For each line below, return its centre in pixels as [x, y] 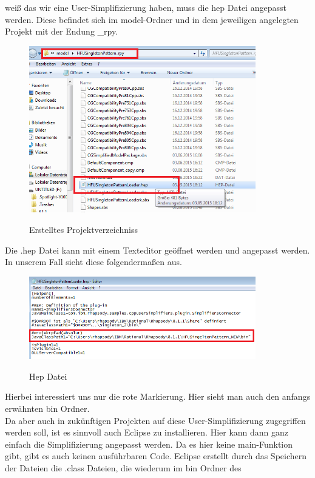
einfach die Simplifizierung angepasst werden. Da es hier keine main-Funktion [149, 444]
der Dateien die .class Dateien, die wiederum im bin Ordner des [123, 468]
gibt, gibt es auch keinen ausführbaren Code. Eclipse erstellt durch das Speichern [156, 456]
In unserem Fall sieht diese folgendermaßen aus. [93, 262]
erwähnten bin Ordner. [47, 409]
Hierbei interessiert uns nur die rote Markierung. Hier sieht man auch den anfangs [158, 396]
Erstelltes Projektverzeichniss [83, 230]
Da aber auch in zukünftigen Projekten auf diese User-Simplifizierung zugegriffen [155, 420]
